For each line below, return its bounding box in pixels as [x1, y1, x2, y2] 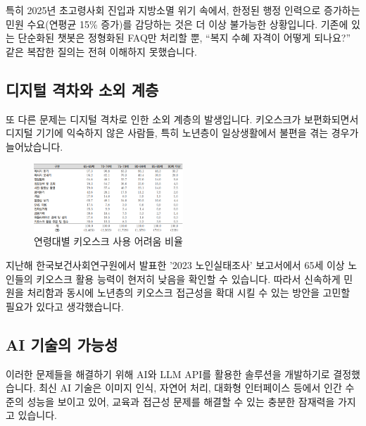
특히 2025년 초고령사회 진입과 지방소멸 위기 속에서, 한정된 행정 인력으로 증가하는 [6, 3, 360, 17]
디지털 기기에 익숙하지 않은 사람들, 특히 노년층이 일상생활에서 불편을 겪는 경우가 [6, 125, 359, 140]
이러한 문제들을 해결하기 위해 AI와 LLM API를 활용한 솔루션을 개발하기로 [6, 366, 330, 381]
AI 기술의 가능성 [6, 333, 118, 355]
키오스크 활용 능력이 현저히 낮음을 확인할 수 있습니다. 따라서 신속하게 [36, 271, 341, 286]
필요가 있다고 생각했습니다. [6, 299, 124, 313]
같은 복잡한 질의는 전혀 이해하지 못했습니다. [6, 44, 197, 58]
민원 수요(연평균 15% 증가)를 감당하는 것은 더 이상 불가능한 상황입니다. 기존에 [6, 16, 348, 31]
